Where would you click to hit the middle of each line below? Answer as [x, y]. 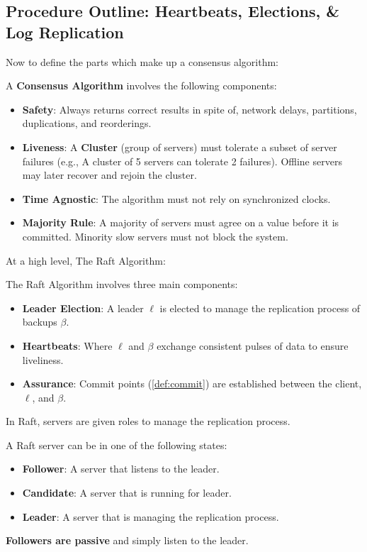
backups [40, 322]
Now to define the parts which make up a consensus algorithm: [142, 61]
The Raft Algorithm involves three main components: [122, 284]
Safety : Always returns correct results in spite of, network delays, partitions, [190, 109]
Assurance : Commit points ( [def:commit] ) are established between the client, [192, 383]
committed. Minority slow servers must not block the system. [155, 236]
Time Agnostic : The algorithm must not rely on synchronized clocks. [176, 198]
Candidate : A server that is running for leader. [127, 493]
